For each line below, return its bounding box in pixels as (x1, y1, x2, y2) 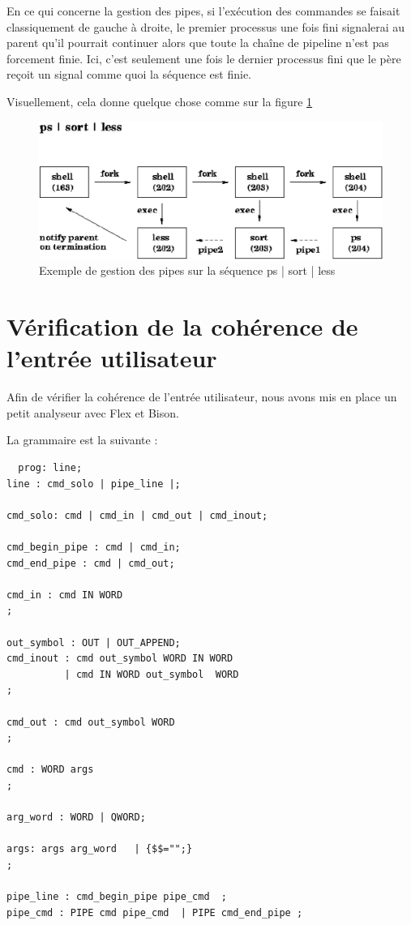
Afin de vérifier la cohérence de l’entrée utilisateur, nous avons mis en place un (6, 388, 397, 405)
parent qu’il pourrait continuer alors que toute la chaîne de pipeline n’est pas (6, 34, 389, 51)
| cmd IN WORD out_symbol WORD (64, 668, 239, 680)
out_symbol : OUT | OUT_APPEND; (6, 636, 181, 649)
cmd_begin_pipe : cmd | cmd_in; (6, 541, 181, 553)
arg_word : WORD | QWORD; (6, 812, 146, 824)
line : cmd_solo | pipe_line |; (6, 477, 181, 490)
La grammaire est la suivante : (6, 431, 158, 448)
